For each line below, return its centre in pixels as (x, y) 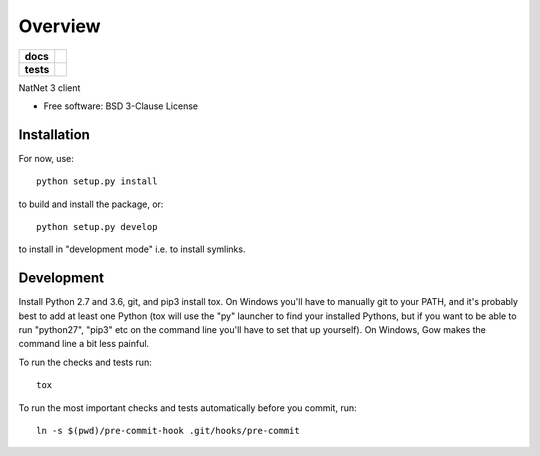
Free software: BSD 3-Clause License (121, 106)
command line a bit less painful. (84, 344)
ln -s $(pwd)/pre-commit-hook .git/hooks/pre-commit (168, 431)
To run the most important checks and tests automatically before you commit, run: (187, 407)
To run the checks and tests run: (85, 362)
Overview (59, 26)
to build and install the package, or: (91, 204)
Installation (54, 134)
